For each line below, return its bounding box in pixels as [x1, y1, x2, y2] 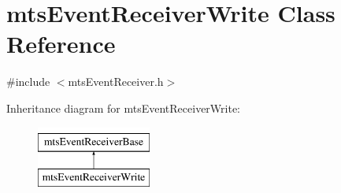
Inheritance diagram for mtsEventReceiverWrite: [6, 99, 240, 116]
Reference [6, 28, 116, 60]
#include [6, 73, 50, 90]
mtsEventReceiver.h [68, 73, 164, 90]
